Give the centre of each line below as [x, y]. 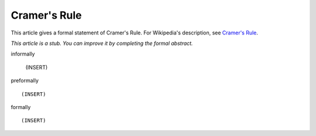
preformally [25, 81]
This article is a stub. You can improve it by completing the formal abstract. [102, 43]
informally [23, 54]
